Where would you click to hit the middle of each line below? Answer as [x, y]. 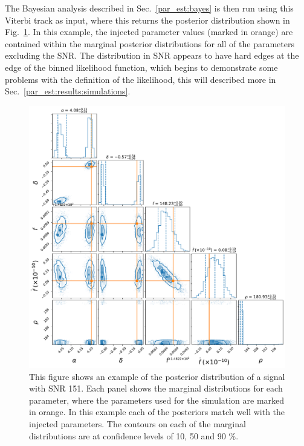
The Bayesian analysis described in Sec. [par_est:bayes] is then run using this [149, 8]
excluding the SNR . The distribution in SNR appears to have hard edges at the [152, 55]
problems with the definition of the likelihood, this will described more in [141, 79]
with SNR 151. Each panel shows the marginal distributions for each [156, 388]
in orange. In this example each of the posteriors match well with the [157, 412]
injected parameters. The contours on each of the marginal [137, 424]
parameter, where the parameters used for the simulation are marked [157, 400]
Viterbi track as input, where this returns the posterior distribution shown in [147, 20]
